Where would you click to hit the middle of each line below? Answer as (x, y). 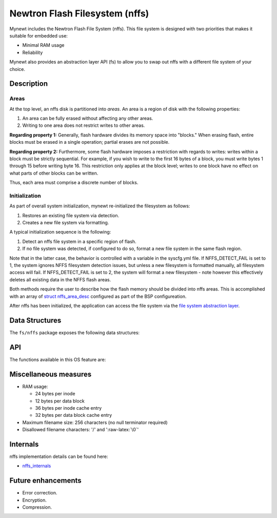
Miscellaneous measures (51, 374)
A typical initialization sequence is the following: (60, 232)
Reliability (33, 52)
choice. (17, 69)
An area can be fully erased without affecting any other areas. (88, 119)
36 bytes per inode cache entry (68, 408)
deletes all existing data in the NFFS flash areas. (60, 279)
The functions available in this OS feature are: (58, 359)
